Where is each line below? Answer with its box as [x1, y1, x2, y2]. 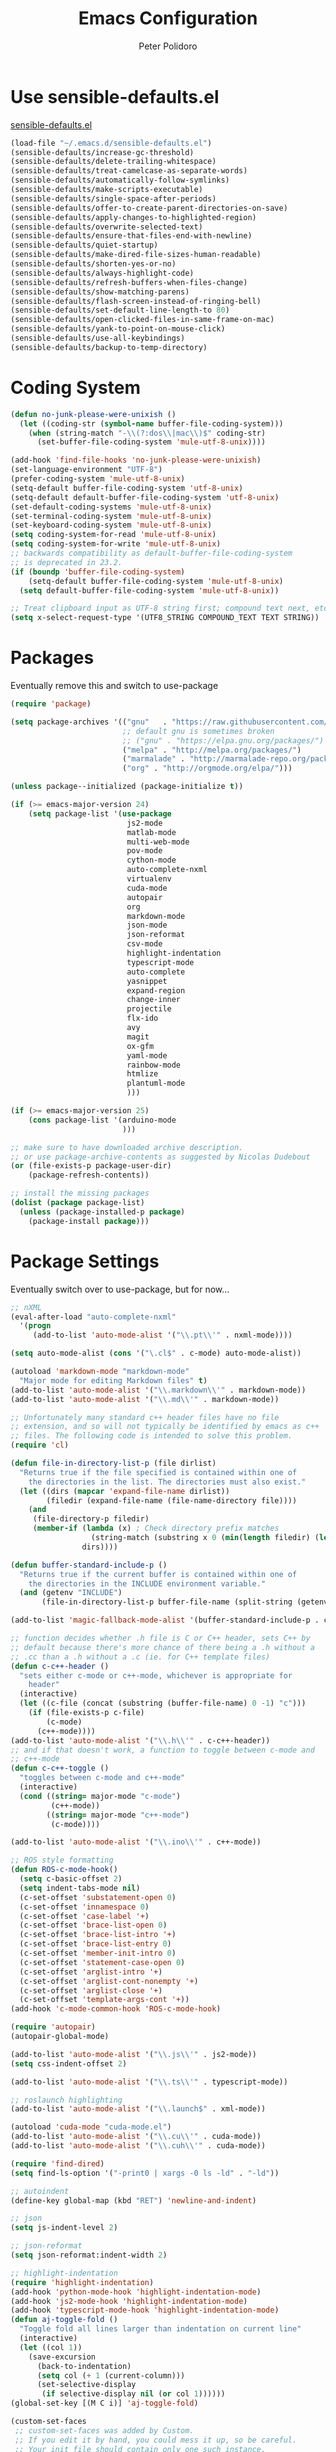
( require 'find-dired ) [10, 2158, 105, 2169]
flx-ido [126, 1013, 159, 1024]
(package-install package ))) [28, 1216, 150, 1226]
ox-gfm [126, 1041, 155, 1051]
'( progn [19, 1321, 52, 1331]
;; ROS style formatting [10, 1855, 114, 1866]
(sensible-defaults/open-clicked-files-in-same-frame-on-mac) [10, 315, 275, 325]
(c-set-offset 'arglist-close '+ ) [19, 1985, 163, 1996]
